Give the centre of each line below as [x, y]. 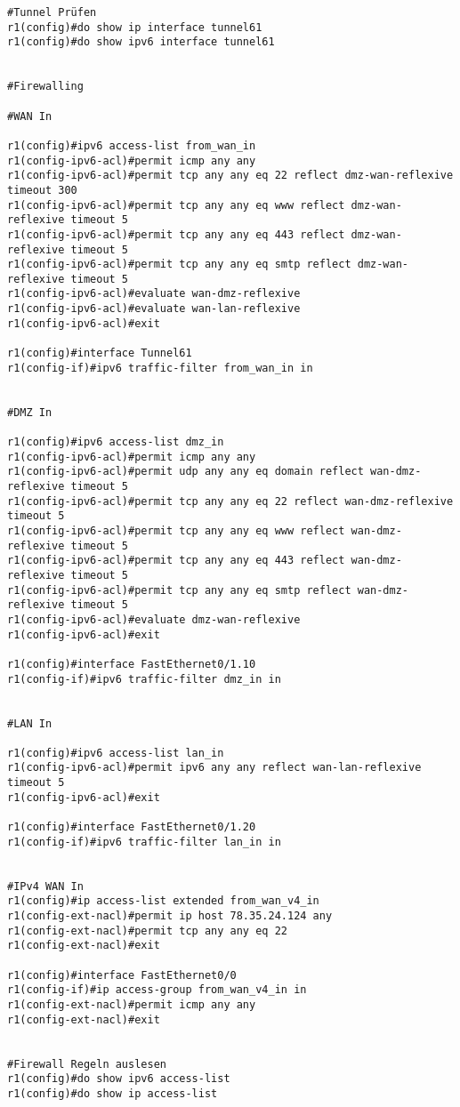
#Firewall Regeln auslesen [87, 1064]
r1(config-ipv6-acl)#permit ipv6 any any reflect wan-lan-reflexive [214, 768]
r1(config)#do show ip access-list [113, 1093]
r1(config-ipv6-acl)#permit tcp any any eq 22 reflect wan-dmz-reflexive [230, 501]
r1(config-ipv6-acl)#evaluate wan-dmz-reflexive [154, 294]
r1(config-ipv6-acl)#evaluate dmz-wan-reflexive [154, 619]
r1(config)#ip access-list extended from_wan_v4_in [163, 901]
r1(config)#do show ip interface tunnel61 [135, 27]
